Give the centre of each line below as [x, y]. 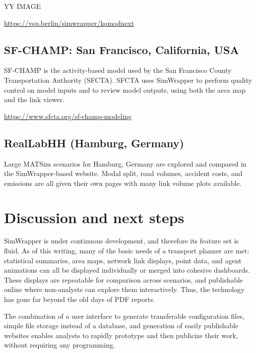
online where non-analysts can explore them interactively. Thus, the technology [124, 289]
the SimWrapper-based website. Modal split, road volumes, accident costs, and [123, 173]
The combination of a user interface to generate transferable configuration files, [124, 316]
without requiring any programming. [60, 345]
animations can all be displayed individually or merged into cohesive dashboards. [127, 270]
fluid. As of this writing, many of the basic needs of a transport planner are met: [127, 251]
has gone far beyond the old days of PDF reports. [80, 299]
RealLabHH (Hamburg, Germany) [94, 143]
